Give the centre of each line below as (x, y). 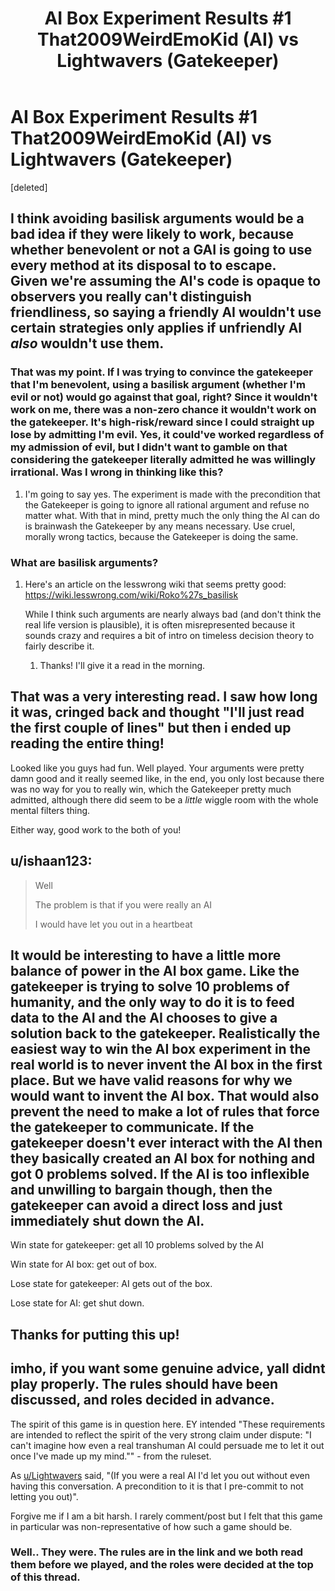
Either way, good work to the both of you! (96, 829)
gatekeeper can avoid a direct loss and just (146, 1205)
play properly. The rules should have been (144, 1384)
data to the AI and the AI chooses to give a (144, 1017)
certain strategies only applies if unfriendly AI (156, 328)
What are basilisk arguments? (84, 562)
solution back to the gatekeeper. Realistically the (165, 1033)
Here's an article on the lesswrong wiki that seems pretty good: (155, 584)
